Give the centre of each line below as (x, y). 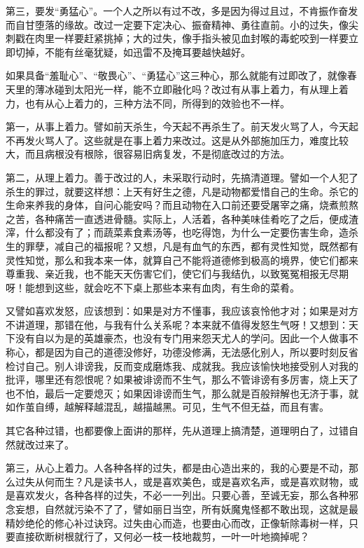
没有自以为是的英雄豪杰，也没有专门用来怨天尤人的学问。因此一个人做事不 (187, 338)
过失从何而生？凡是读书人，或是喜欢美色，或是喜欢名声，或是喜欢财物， (182, 481)
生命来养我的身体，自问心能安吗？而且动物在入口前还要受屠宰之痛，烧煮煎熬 (182, 205)
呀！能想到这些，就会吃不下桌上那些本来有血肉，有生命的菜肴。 (153, 287)
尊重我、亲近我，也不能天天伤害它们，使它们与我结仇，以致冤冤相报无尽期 (177, 274)
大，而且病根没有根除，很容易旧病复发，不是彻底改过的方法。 (148, 154)
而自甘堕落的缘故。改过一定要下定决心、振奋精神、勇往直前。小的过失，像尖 (182, 24)
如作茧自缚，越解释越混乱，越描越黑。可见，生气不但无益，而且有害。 (167, 407)
